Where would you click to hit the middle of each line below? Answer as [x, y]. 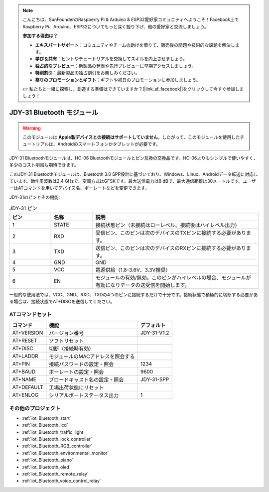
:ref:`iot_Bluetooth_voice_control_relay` [62, 481]
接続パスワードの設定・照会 [81, 365]
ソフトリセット [67, 341]
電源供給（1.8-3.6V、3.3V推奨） [133, 270]
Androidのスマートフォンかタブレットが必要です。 [109, 144]
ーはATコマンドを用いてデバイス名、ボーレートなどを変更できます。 [79, 188]
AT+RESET [25, 341]
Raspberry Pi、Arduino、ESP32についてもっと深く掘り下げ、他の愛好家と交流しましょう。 [116, 26]
